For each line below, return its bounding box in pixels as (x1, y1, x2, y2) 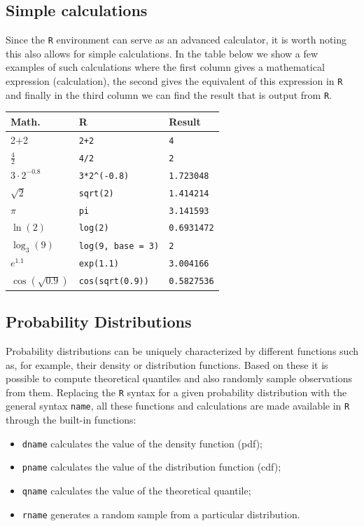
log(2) (78, 223, 109, 234)
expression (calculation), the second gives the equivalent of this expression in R (6, 74, 343, 88)
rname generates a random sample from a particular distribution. (22, 506, 300, 521)
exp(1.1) (78, 259, 119, 269)
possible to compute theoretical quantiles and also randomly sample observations (6, 371, 352, 386)
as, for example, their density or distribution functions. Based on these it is (6, 357, 328, 372)
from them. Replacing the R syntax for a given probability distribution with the (6, 384, 347, 399)
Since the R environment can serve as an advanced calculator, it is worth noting (6, 32, 347, 47)
